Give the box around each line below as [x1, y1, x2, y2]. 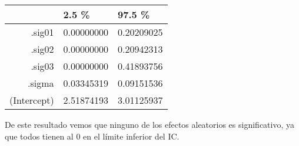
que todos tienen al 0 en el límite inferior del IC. [5, 130, 180, 142]
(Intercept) [9, 93, 54, 107]
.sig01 [31, 25, 54, 39]
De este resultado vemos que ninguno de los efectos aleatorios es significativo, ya [5, 118, 294, 130]
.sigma [28, 76, 54, 90]
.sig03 [31, 59, 54, 73]
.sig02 [31, 42, 54, 56]
